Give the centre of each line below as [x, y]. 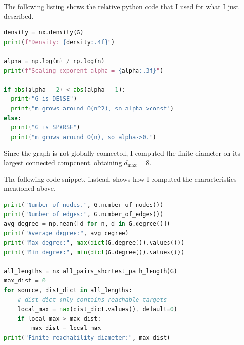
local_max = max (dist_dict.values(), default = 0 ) [98, 309]
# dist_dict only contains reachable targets [92, 300]
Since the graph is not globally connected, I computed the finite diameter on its [122, 153]
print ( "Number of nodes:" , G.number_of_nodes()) [84, 205]
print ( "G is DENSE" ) [44, 99]
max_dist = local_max [66, 328]
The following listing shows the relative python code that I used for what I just [122, 6]
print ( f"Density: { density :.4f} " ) [60, 42]
